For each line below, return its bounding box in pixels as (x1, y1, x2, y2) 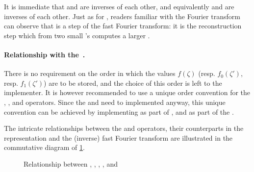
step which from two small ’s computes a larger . (4, 30, 150, 40)
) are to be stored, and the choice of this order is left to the (44, 77, 222, 88)
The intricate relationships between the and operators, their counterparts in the (4, 123, 244, 133)
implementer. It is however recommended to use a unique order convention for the (4, 87, 251, 98)
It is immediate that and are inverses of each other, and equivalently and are (4, 1, 234, 11)
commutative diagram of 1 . (4, 142, 85, 152)
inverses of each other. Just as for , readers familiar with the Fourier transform (4, 11, 240, 21)
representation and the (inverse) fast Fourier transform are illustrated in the (4, 132, 233, 143)
